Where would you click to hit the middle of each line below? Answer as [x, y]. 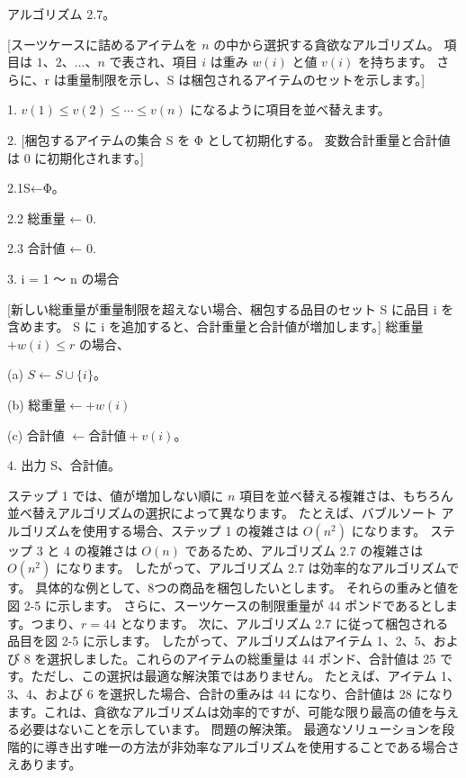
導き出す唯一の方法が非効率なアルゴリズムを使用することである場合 [246, 746]
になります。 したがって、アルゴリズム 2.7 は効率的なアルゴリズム [251, 568]
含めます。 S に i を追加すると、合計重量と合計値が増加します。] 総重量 [215, 326]
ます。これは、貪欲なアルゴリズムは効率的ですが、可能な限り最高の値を [220, 711]
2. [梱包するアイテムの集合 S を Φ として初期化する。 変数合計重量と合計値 [229, 139]
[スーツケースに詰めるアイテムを [103, 44]
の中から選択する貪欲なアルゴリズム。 [327, 44]
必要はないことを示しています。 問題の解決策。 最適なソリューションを [231, 729]
